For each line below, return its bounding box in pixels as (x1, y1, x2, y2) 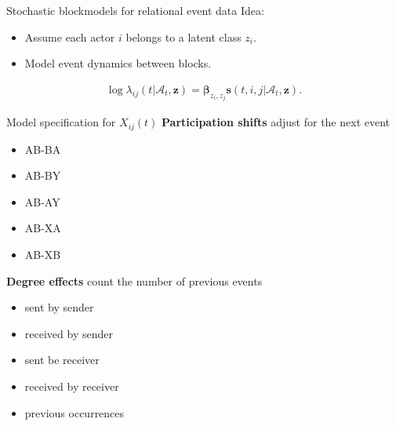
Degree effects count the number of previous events (6, 272, 263, 289)
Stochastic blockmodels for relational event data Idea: (6, 2, 264, 18)
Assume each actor (24, 28, 115, 45)
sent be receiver (24, 351, 100, 368)
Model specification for (6, 114, 116, 130)
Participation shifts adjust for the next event (162, 114, 391, 130)
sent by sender (24, 299, 94, 315)
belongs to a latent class (125, 28, 242, 45)
